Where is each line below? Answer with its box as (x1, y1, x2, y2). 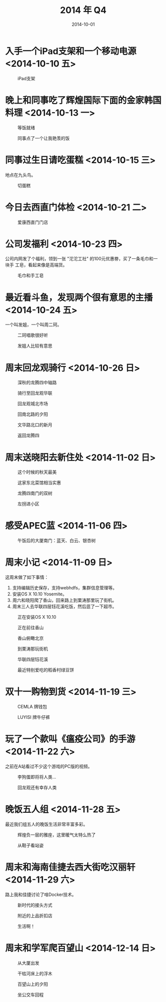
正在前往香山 (17, 625, 44, 631)
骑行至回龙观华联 (17, 390, 53, 396)
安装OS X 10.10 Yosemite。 (12, 591, 67, 597)
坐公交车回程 (17, 992, 44, 998)
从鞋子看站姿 (17, 842, 44, 848)
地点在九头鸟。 (5, 172, 36, 178)
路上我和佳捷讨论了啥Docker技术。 (5, 891, 77, 897)
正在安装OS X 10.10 (17, 614, 56, 620)
